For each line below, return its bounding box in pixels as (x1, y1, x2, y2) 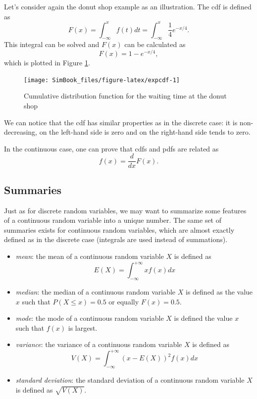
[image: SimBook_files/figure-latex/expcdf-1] (24, 76, 180, 84)
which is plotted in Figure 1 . (4, 57, 90, 68)
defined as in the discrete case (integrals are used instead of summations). (4, 234, 228, 245)
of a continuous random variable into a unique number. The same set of (4, 215, 222, 225)
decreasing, (4, 127, 38, 137)
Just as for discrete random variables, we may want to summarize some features (4, 205, 247, 215)
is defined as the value (185, 286, 253, 297)
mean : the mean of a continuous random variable (15, 251, 164, 261)
